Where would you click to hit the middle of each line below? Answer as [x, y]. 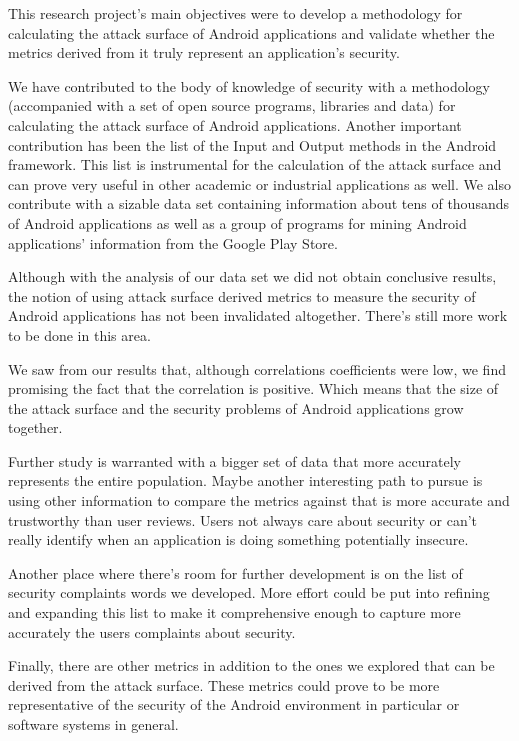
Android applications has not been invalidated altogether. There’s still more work [258, 315]
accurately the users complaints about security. [152, 631]
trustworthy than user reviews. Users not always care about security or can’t [243, 519]
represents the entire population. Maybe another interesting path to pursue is [245, 480]
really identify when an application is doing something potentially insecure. [238, 539]
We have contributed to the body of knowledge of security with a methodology [249, 85]
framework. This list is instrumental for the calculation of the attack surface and [255, 164]
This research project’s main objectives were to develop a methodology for [235, 13]
